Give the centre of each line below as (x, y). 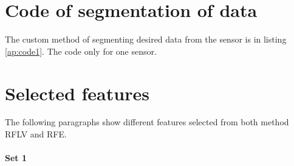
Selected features (77, 93)
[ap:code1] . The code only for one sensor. (81, 51)
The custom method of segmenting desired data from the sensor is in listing (146, 39)
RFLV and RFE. (36, 134)
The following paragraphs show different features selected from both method (147, 122)
